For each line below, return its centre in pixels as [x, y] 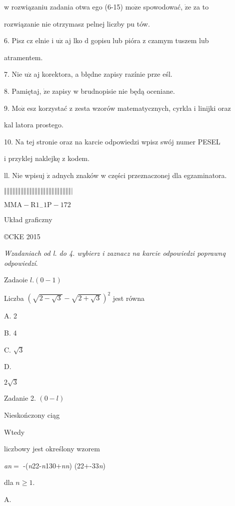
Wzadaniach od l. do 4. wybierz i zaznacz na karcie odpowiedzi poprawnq [115, 253]
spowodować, [163, 7]
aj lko [74, 40]
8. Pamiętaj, [23, 91]
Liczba [14, 298]
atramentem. [23, 57]
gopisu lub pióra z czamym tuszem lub [150, 40]
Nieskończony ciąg [32, 414]
